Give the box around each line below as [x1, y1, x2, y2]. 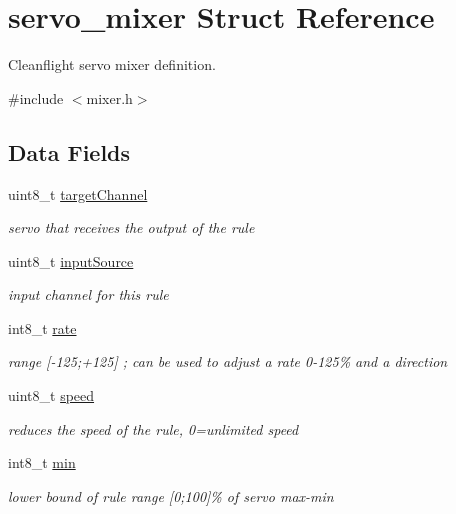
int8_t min [8, 452, 76, 473]
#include [8, 87, 64, 108]
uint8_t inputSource [8, 250, 134, 271]
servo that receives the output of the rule [8, 217, 255, 238]
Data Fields [8, 136, 131, 167]
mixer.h [86, 87, 133, 108]
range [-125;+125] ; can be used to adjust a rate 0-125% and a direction [8, 351, 448, 372]
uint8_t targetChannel [8, 183, 148, 204]
